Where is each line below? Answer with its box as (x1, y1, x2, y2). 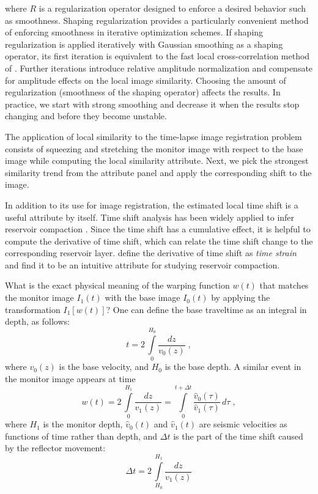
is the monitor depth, (43, 418, 123, 430)
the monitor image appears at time (5, 372, 136, 385)
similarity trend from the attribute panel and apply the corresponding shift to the (5, 166, 312, 179)
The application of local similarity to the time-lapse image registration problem (5, 130, 302, 142)
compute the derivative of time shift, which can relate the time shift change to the (5, 234, 313, 247)
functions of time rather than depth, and (5, 429, 158, 442)
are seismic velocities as (199, 418, 287, 430)
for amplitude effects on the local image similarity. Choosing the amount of (5, 73, 286, 86)
